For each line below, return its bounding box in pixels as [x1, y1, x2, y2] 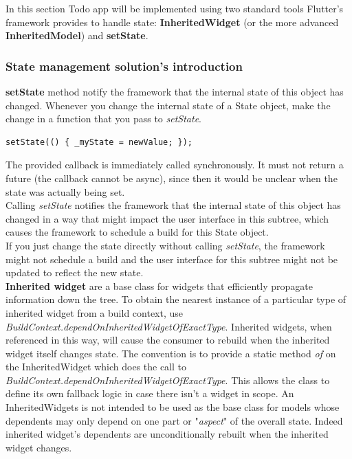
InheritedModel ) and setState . [5, 28, 148, 43]
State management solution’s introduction [5, 57, 243, 74]
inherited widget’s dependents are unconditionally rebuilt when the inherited [5, 427, 329, 441]
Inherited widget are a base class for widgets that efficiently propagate [5, 278, 313, 293]
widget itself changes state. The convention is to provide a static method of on [5, 346, 336, 360]
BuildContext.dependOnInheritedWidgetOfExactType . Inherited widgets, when [5, 319, 332, 333]
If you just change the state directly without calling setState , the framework [5, 238, 325, 252]
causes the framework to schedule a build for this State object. [5, 225, 269, 239]
